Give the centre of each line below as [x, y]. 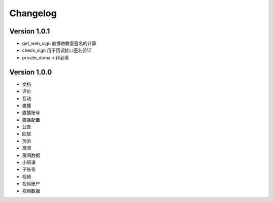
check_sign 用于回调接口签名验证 [57, 50]
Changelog [33, 13]
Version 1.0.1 [30, 31]
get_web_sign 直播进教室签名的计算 [59, 44]
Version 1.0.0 [31, 72]
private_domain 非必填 [45, 57]
